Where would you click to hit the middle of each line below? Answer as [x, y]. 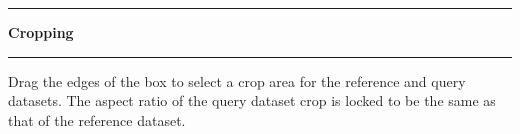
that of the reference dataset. [97, 119]
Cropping [41, 32]
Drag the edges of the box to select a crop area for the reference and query [237, 80]
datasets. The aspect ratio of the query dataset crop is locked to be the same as [252, 100]
